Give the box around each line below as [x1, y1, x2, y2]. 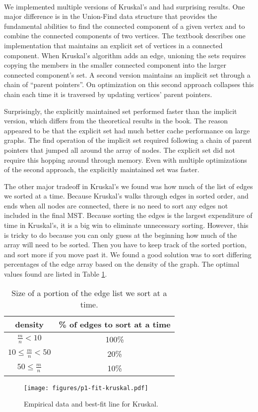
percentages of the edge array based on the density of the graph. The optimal [4, 259, 240, 269]
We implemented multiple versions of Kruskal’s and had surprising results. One [4, 1, 245, 11]
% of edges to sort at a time [59, 318, 171, 330]
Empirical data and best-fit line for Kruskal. [24, 399, 158, 409]
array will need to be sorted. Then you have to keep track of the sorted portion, [4, 239, 247, 250]
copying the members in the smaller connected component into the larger [4, 60, 226, 70]
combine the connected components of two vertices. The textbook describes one [4, 30, 246, 41]
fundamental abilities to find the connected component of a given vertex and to [4, 20, 245, 31]
